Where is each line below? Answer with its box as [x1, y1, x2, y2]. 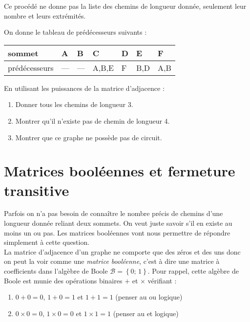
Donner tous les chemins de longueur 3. [15, 99, 133, 109]
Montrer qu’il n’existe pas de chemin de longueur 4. [15, 115, 170, 126]
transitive [4, 180, 69, 200]
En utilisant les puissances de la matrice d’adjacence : [4, 83, 165, 93]
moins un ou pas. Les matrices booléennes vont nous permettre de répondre [4, 227, 230, 237]
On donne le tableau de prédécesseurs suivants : [4, 27, 147, 37]
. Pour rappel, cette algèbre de [147, 266, 239, 276]
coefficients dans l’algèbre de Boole [4, 266, 108, 276]
